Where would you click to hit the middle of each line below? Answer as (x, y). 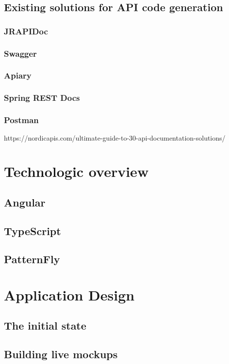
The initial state (45, 325)
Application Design (69, 294)
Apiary (18, 75)
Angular (25, 202)
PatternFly (32, 259)
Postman (21, 120)
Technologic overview (76, 171)
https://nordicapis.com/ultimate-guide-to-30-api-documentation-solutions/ (115, 138)
